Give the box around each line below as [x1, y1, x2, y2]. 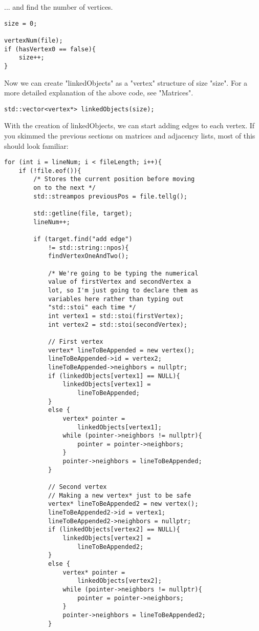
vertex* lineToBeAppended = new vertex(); [48, 346, 195, 354]
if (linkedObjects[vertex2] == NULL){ [48, 526, 180, 534]
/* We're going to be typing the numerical [48, 269, 199, 277]
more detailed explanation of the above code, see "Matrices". [4, 87, 193, 98]
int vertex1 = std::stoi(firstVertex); [48, 312, 184, 320]
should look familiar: [4, 140, 69, 151]
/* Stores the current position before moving [33, 175, 195, 183]
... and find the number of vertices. [4, 2, 113, 12]
